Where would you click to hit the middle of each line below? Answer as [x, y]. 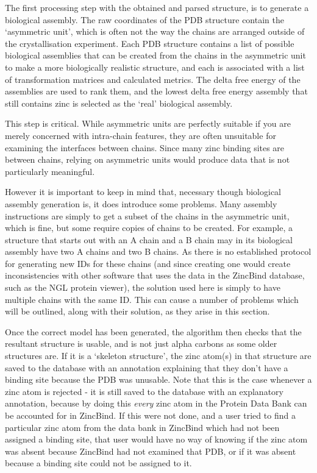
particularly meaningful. [50, 171]
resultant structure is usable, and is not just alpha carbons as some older [141, 343]
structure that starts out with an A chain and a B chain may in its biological [149, 239]
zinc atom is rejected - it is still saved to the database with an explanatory [144, 391]
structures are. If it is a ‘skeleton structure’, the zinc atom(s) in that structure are [158, 356]
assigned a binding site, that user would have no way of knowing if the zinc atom [156, 439]
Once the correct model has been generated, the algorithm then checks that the [153, 331]
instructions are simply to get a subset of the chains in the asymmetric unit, [147, 215]
